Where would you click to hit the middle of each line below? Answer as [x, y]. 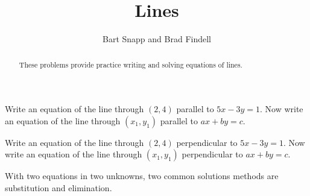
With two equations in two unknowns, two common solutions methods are [142, 176]
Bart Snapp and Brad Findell [157, 39]
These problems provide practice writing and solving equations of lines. [131, 64]
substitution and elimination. [59, 187]
